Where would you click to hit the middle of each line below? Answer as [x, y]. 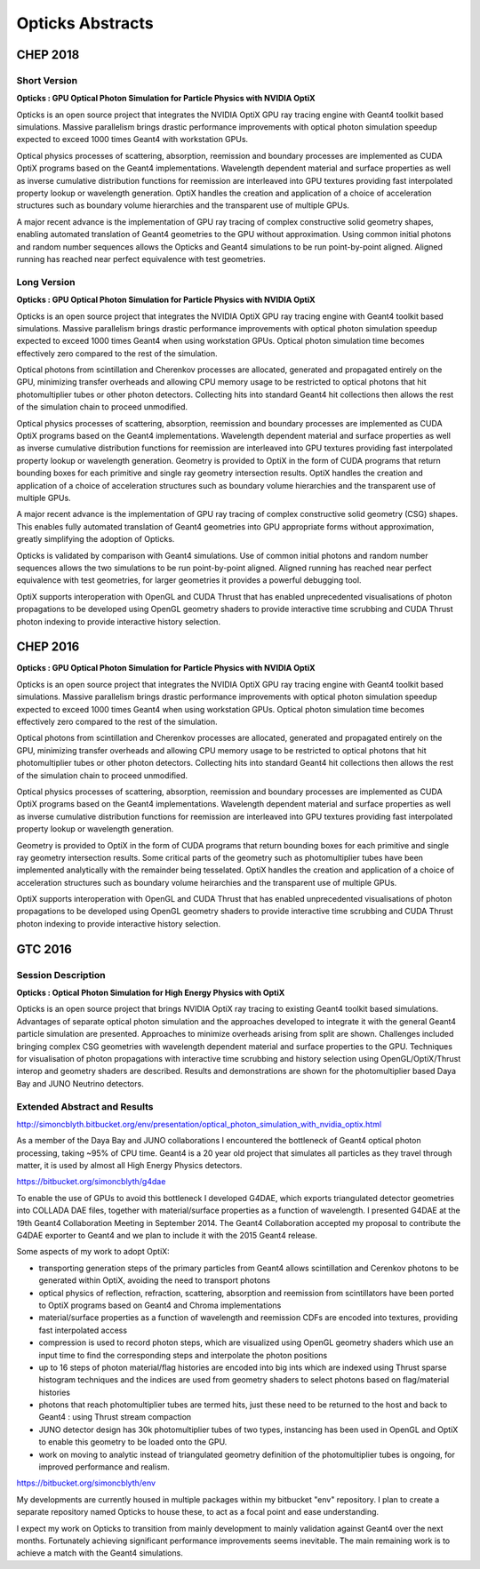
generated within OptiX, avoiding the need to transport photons [155, 1280]
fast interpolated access [83, 1330]
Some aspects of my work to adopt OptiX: [93, 1252]
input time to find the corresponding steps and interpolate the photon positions [183, 1355]
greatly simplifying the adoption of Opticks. [96, 539]
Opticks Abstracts [85, 23]
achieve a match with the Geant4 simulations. [100, 1553]
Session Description [61, 975]
